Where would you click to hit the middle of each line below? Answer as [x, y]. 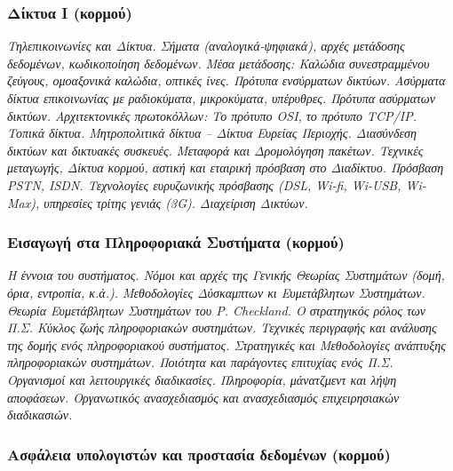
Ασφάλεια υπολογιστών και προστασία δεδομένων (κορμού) [199, 454]
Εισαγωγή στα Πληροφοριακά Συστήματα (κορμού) [176, 242]
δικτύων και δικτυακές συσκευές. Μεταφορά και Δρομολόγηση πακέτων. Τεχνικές [215, 150]
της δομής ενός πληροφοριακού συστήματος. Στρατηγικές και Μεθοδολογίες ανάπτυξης [226, 344]
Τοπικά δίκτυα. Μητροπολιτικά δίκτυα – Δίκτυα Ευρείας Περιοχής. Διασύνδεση [212, 133]
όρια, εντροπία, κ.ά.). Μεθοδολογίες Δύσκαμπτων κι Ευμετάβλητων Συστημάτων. [216, 292]
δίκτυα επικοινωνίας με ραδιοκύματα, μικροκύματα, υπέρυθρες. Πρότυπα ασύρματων [221, 98]
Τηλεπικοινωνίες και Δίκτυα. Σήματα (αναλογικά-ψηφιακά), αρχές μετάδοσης [206, 46]
